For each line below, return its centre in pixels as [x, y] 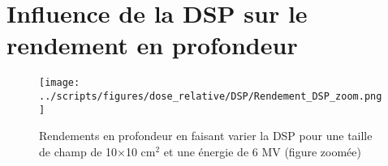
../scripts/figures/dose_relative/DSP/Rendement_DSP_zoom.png [211, 96]
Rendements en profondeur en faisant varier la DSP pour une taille [206, 136]
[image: [60, 83]
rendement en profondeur [152, 45]
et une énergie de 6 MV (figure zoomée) [262, 151]
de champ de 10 [78, 151]
